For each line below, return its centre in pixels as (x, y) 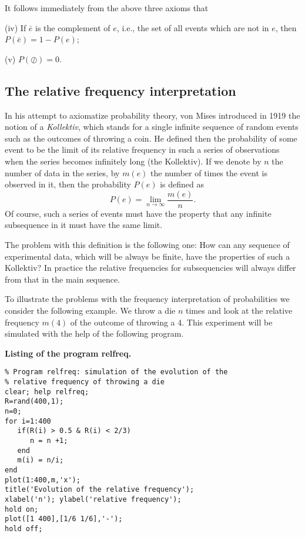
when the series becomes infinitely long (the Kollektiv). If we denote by (133, 161)
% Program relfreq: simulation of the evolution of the (116, 372)
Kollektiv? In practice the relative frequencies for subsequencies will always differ (150, 268)
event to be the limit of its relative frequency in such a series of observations (142, 150)
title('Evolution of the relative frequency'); (100, 490)
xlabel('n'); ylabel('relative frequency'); (93, 499)
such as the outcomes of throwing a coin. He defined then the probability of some (151, 138)
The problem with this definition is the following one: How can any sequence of (147, 244)
